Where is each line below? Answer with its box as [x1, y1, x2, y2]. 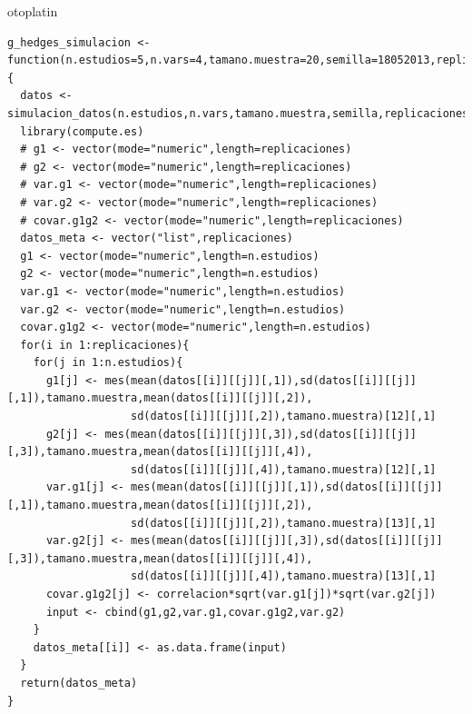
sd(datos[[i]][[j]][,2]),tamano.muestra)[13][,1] [131, 516, 437, 530]
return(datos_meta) [20, 676, 138, 689]
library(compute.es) [20, 124, 144, 138]
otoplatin [7, 2, 58, 20]
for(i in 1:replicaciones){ [20, 338, 190, 352]
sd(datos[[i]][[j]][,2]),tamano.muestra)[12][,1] [131, 410, 437, 423]
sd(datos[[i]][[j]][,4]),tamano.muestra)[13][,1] [131, 570, 437, 583]
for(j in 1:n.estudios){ [33, 356, 183, 370]
